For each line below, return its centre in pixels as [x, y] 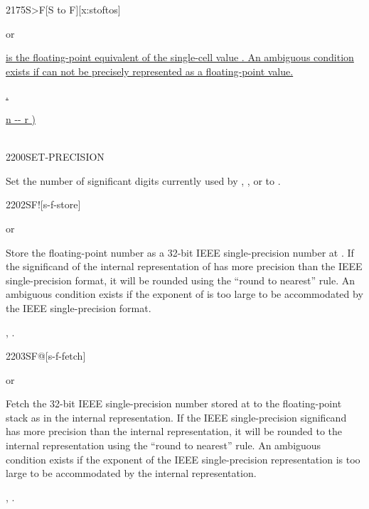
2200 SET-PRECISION [55, 157]
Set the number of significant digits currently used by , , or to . [143, 180]
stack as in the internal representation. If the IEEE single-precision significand [176, 417]
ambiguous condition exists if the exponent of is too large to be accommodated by [184, 294]
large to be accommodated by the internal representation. [131, 473]
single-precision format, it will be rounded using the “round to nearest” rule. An [180, 280]
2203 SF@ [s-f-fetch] [46, 356]
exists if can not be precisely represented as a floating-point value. [150, 71]
